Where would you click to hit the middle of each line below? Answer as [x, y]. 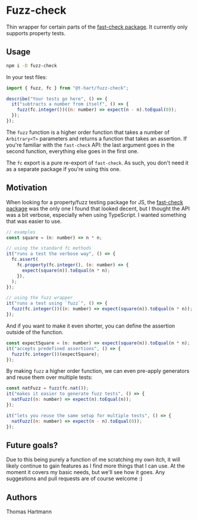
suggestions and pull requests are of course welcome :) [74, 479]
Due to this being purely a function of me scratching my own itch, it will [93, 460]
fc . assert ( [25, 260]
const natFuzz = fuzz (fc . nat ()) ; [48, 388]
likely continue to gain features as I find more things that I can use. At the [96, 466]
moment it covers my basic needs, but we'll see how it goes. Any [86, 472]
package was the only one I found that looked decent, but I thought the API [98, 208]
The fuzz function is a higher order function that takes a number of [88, 132]
